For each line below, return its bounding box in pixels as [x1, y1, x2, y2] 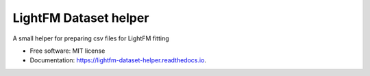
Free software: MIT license [29, 47, 106, 55]
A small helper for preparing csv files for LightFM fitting [12, 34, 169, 42]
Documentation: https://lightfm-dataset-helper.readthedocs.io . [29, 56, 207, 64]
